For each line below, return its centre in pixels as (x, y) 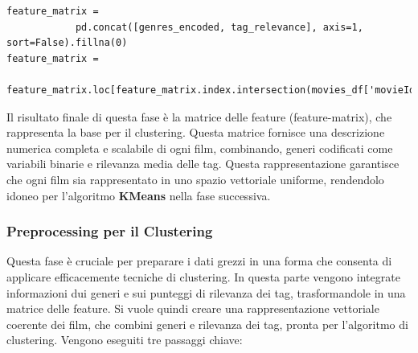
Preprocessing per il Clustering (110, 231)
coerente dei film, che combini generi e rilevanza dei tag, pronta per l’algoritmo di (207, 324)
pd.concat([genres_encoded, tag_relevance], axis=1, (219, 27)
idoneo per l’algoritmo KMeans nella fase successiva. (139, 195)
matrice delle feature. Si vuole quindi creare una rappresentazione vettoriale (193, 308)
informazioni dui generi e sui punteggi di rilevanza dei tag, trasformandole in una (206, 292)
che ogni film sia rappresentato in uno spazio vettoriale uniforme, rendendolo (195, 179)
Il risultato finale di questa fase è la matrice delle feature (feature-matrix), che (199, 116)
